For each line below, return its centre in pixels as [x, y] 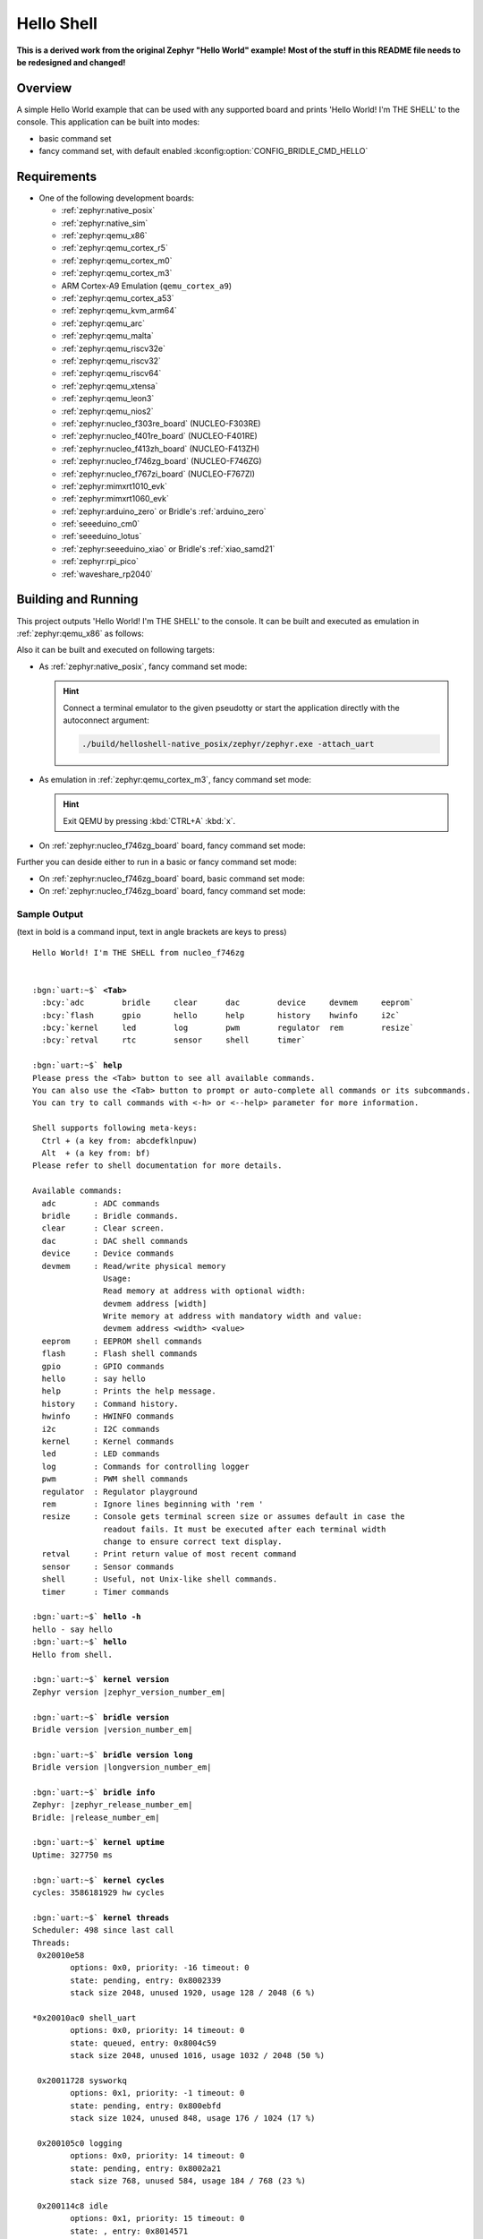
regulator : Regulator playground [120, 1492]
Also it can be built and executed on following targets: [115, 650]
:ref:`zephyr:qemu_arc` [103, 323]
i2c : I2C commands [101, 1429]
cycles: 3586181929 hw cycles [99, 1893]
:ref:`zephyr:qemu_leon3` [108, 399]
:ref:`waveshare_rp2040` [107, 574]
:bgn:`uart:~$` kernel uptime [99, 1842]
